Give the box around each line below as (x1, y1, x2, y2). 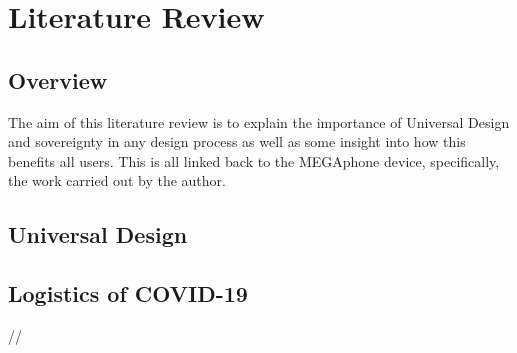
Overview (8, 64, 108, 95)
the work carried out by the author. (8, 170, 226, 191)
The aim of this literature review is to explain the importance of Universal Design (8, 111, 510, 132)
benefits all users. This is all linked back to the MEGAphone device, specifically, (8, 150, 500, 171)
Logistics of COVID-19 (8, 278, 248, 309)
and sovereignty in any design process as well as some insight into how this (8, 131, 466, 152)
